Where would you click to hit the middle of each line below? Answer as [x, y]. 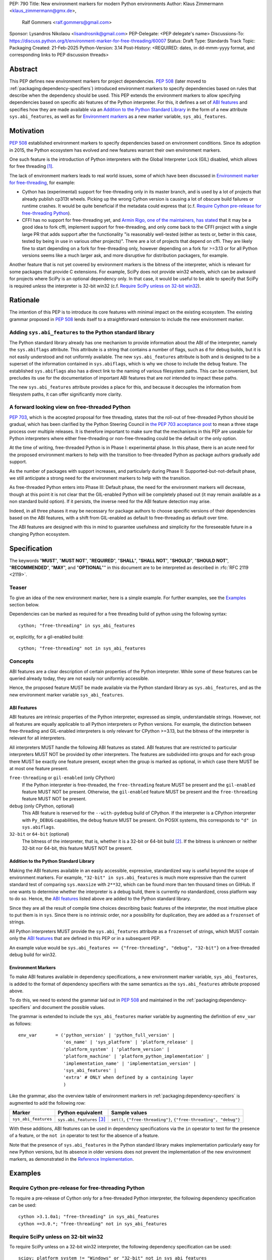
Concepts [22, 661]
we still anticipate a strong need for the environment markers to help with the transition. [100, 478]
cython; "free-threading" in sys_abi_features [77, 625]
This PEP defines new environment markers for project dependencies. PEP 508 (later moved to [108, 81]
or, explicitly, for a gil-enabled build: [47, 637]
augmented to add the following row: [47, 1103]
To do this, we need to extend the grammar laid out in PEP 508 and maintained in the [97, 1000]
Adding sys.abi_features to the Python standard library [82, 332]
